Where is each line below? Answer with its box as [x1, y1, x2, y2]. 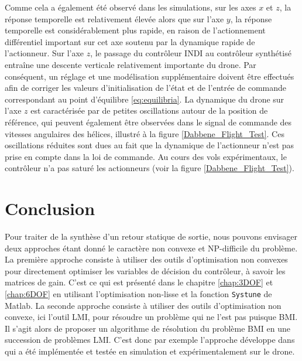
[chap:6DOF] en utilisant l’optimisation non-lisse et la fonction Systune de [5, 288, 272, 299]
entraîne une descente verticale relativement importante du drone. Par [5, 58, 256, 70]
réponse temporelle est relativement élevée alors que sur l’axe [5, 12, 224, 25]
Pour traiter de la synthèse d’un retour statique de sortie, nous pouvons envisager [5, 230, 297, 243]
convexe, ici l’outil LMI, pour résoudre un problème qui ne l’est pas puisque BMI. [5, 311, 298, 323]
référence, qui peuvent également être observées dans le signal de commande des [5, 115, 292, 128]
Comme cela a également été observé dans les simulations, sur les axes [5, 1, 256, 13]
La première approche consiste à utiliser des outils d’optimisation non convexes [5, 253, 288, 265]
